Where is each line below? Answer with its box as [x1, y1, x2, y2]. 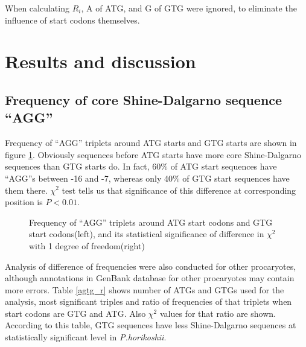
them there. [5, 183, 48, 196]
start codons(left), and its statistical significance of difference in [29, 228, 264, 240]
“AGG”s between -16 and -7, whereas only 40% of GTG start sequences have [5, 171, 290, 184]
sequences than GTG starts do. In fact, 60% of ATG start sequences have [5, 160, 277, 173]
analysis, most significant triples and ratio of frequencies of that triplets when [5, 295, 292, 308]
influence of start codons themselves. [5, 13, 140, 26]
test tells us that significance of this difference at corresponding [62, 183, 296, 196]
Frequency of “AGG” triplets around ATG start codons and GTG [29, 215, 273, 228]
